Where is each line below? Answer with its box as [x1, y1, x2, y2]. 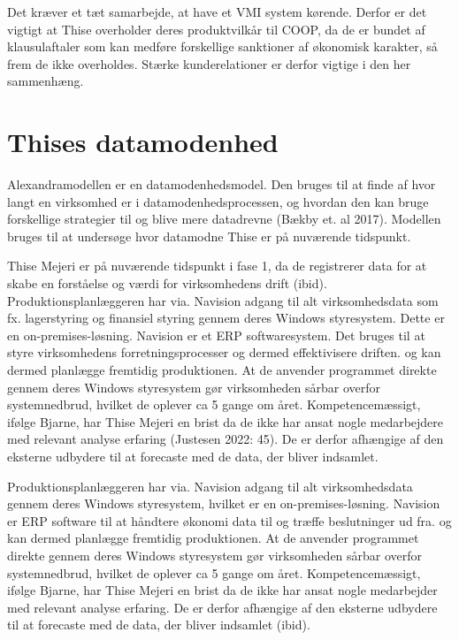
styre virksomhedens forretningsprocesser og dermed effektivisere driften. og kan [7, 343, 441, 362]
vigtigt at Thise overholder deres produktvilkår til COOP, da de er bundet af [7, 19, 425, 38]
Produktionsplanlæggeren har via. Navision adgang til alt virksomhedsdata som [7, 291, 439, 309]
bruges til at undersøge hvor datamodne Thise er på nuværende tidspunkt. [7, 226, 411, 245]
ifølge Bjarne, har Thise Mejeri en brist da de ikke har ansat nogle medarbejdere [7, 412, 444, 430]
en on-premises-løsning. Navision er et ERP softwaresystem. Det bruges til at [7, 325, 425, 344]
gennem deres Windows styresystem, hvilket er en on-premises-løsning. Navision [7, 494, 440, 513]
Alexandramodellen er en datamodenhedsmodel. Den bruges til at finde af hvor [7, 175, 436, 194]
